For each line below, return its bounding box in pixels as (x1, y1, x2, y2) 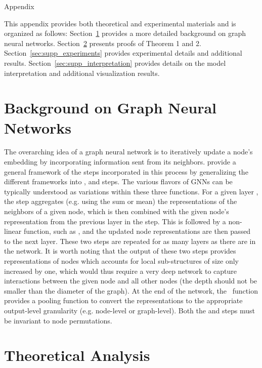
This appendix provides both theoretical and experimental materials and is (4, 18, 236, 28)
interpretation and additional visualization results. (4, 67, 160, 78)
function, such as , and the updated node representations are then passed (23, 226, 251, 236)
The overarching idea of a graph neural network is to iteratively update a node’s (4, 146, 253, 157)
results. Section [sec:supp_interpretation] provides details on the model (4, 57, 226, 68)
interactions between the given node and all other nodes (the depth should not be (4, 275, 257, 286)
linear (4, 226, 22, 236)
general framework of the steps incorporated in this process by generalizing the (4, 166, 248, 177)
